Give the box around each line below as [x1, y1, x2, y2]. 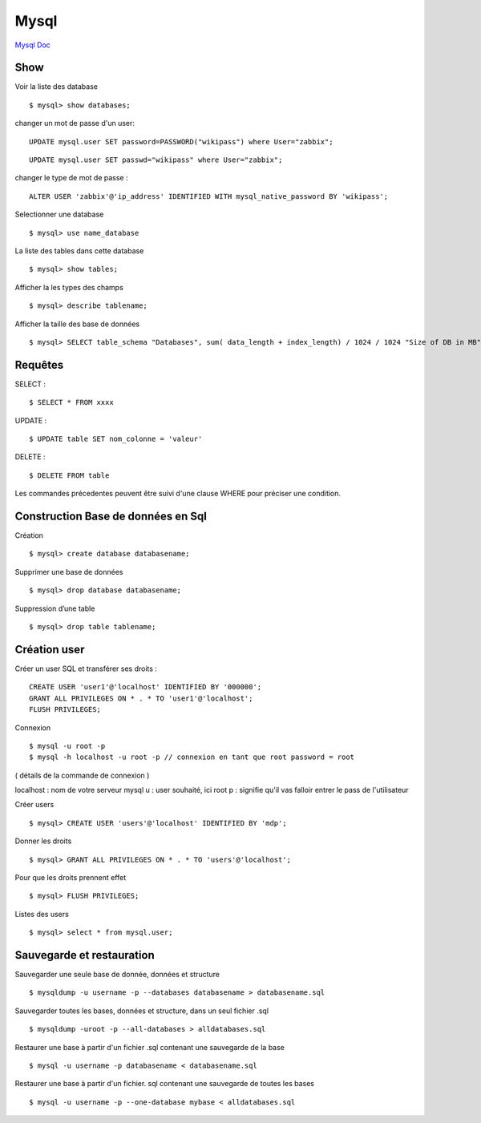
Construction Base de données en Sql [14, 509, 208, 523]
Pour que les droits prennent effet [14, 873, 127, 883]
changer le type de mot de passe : [14, 173, 128, 183]
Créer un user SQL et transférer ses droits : [14, 664, 158, 673]
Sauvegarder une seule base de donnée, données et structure [14, 970, 220, 980]
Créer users [14, 800, 55, 810]
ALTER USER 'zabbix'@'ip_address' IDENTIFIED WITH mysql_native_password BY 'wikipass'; [29, 192, 389, 200]
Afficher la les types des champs [14, 282, 123, 292]
